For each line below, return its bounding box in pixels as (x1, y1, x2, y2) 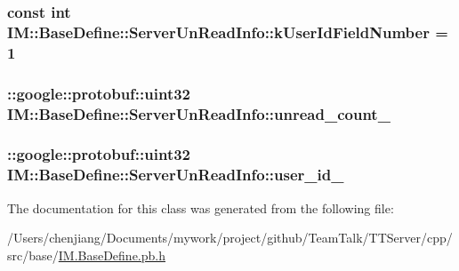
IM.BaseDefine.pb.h (58, 245, 166, 264)
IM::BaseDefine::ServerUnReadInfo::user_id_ (7, 163, 344, 186)
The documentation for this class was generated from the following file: (7, 198, 394, 217)
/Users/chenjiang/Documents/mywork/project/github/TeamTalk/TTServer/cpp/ (7, 228, 453, 247)
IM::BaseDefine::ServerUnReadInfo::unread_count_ (7, 102, 391, 124)
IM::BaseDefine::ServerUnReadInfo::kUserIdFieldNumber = (7, 20, 448, 43)
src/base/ (7, 245, 59, 264)
